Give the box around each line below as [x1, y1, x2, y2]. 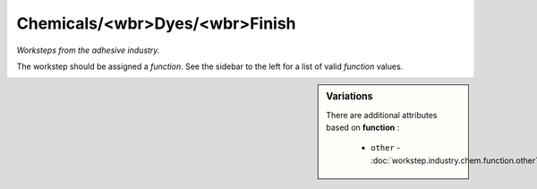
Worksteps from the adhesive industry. [16, 45, 160, 56]
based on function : [326, 122, 400, 133]
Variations [326, 90, 373, 103]
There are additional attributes [326, 109, 438, 120]
